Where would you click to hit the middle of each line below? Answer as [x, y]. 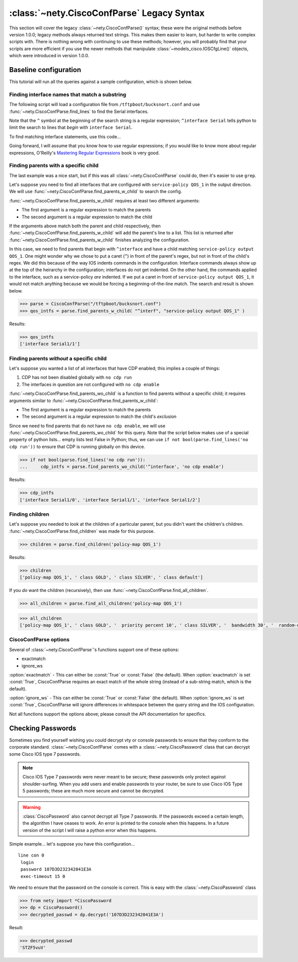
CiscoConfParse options [39, 640]
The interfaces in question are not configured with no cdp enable [91, 384]
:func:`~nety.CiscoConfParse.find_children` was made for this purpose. [82, 531]
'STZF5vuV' [33, 948]
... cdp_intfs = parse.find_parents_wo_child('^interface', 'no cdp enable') [122, 467]
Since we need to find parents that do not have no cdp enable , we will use [87, 426]
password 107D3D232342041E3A [56, 869]
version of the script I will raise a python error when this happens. [90, 830]
